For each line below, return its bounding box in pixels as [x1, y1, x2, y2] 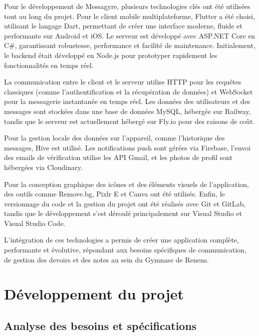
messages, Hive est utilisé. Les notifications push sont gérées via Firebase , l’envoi [4, 142, 251, 152]
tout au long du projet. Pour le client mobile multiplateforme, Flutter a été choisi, [4, 10, 256, 21]
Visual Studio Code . [4, 217, 66, 228]
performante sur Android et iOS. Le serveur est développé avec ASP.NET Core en [4, 30, 256, 40]
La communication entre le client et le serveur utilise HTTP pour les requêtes [4, 76, 242, 87]
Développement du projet [4, 283, 184, 304]
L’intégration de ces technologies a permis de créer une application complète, [4, 234, 239, 245]
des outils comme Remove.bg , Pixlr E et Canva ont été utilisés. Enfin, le [4, 188, 225, 199]
